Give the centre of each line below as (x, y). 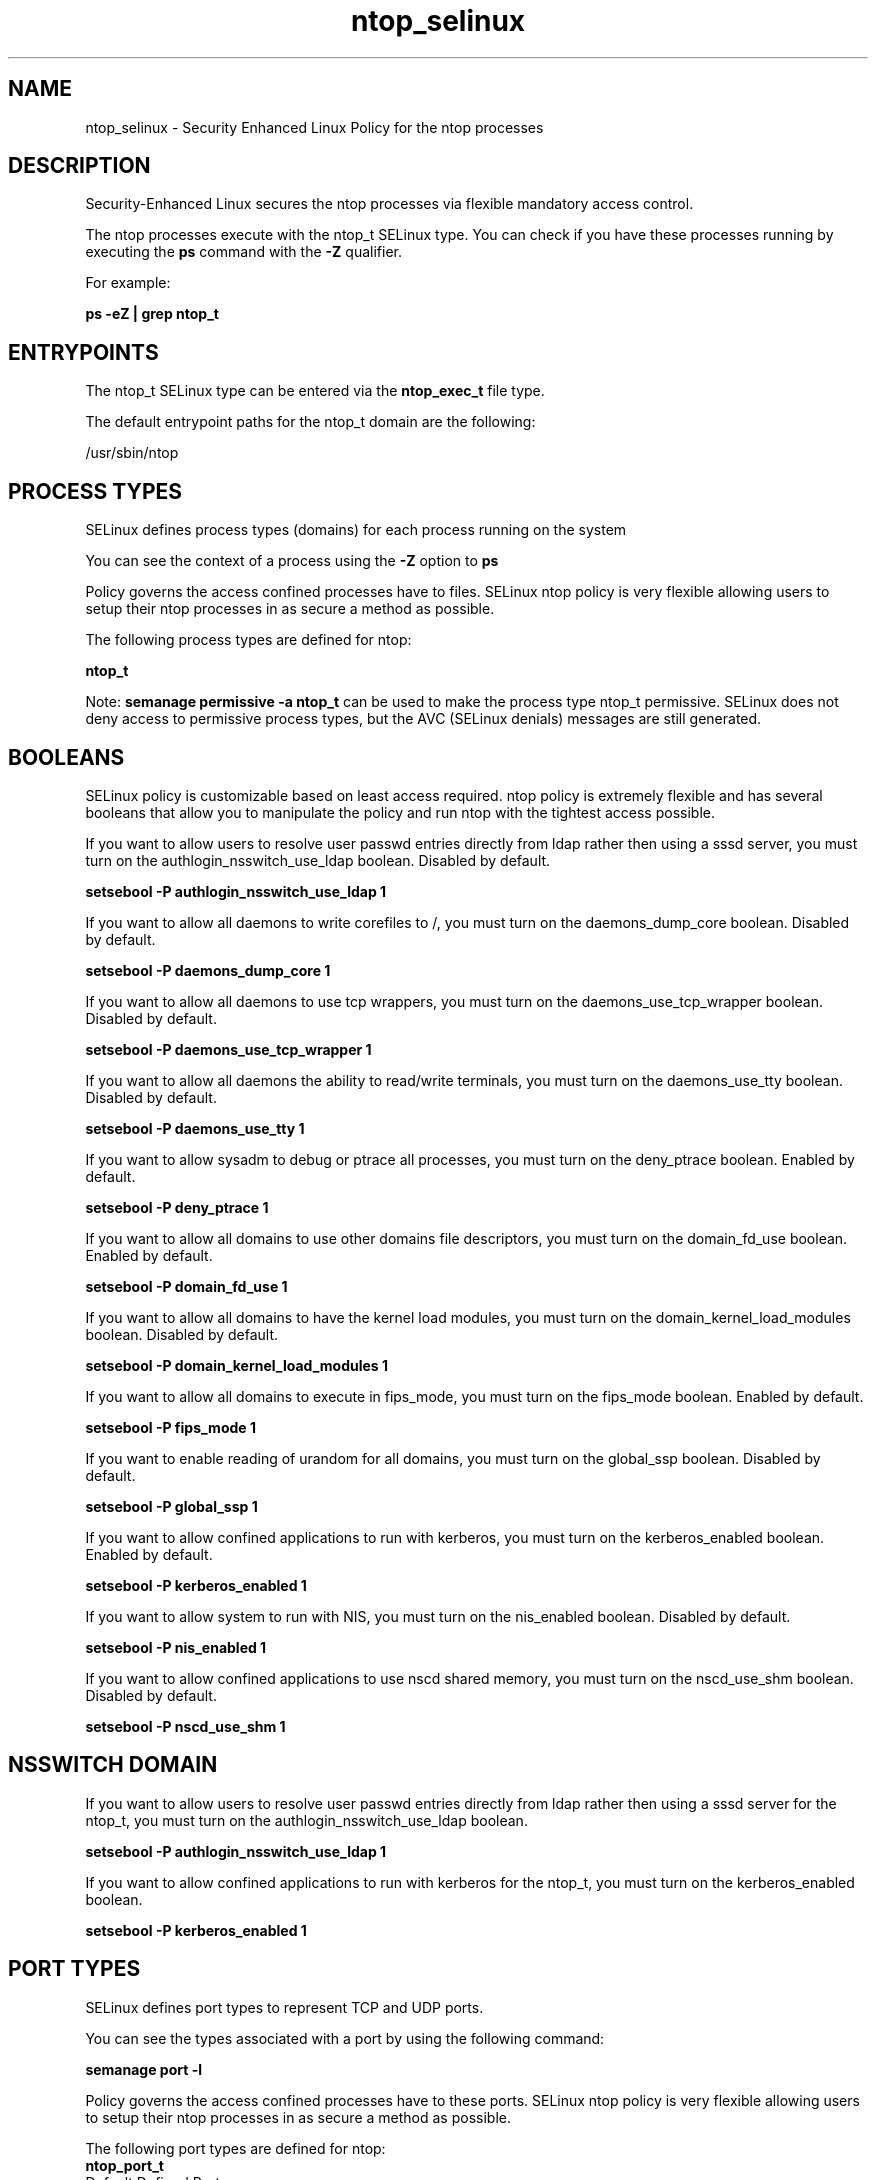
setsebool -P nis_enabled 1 (176, 1647)
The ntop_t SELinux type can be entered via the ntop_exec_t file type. (315, 391)
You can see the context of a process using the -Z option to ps (292, 561)
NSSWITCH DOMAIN (113, 1765)
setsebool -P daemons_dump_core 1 (208, 970)
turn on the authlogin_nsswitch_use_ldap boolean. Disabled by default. (318, 860)
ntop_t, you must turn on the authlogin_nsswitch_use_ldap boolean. (306, 1820)
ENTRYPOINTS (83, 352)
